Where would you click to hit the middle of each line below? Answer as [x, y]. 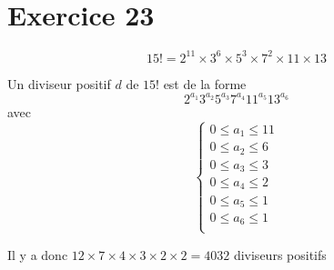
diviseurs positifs [280, 254]
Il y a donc [38, 254]
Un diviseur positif [59, 83]
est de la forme [205, 83]
